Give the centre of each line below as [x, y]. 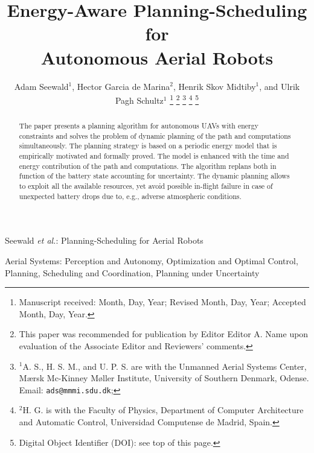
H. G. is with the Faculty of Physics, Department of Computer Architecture [163, 410]
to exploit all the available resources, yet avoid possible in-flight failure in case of [146, 186]
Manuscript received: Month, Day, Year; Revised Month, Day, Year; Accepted [162, 302]
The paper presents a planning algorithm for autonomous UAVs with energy [139, 126]
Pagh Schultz [139, 100]
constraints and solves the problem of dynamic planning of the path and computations [155, 135]
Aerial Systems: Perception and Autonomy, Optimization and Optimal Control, [152, 260]
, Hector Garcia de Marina [121, 86]
